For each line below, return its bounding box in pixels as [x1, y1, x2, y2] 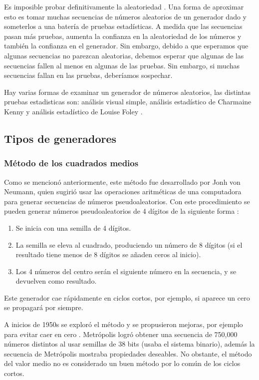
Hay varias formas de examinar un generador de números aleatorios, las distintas [4, 86, 251, 97]
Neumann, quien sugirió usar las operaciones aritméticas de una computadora [4, 186, 242, 197]
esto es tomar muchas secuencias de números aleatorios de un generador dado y [4, 11, 247, 21]
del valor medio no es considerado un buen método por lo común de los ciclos [4, 358, 241, 369]
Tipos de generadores [4, 130, 117, 146]
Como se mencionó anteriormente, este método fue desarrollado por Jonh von [4, 176, 241, 187]
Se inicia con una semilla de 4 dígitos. [15, 222, 131, 233]
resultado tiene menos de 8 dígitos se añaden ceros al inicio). [15, 249, 201, 260]
